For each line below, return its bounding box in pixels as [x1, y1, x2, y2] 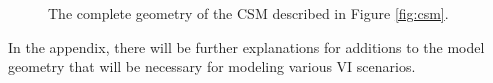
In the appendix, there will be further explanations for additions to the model [8, 36, 485, 57]
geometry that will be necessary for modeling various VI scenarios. [8, 56, 416, 77]
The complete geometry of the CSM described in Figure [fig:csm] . [48, 3, 449, 23]
